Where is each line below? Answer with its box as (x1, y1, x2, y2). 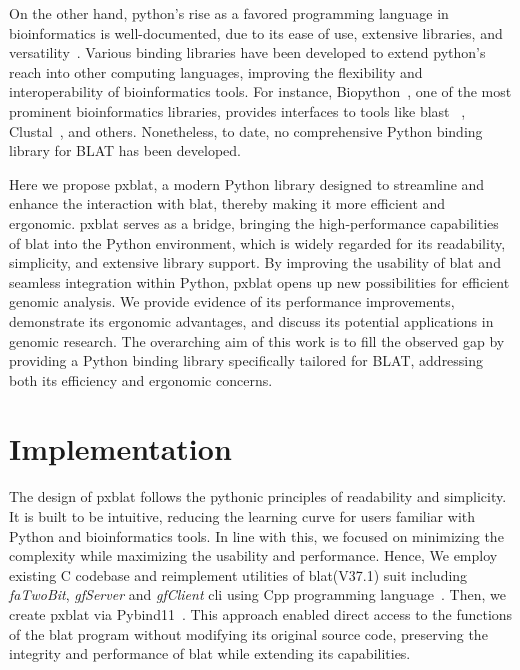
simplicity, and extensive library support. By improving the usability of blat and (9, 252, 501, 273)
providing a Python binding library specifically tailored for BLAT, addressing (9, 350, 484, 371)
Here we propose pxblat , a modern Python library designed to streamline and (9, 173, 485, 194)
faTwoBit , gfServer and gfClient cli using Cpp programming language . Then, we (9, 584, 506, 605)
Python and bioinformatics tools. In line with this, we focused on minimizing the (9, 525, 504, 546)
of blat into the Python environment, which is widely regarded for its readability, (9, 232, 506, 253)
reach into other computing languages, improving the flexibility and (9, 61, 423, 82)
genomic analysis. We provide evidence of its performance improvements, (9, 291, 455, 312)
